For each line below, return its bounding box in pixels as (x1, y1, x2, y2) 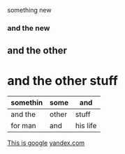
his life (75, 121, 97, 131)
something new (7, 6, 52, 14)
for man (10, 121, 36, 131)
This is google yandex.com (7, 139, 85, 147)
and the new (7, 23, 50, 33)
